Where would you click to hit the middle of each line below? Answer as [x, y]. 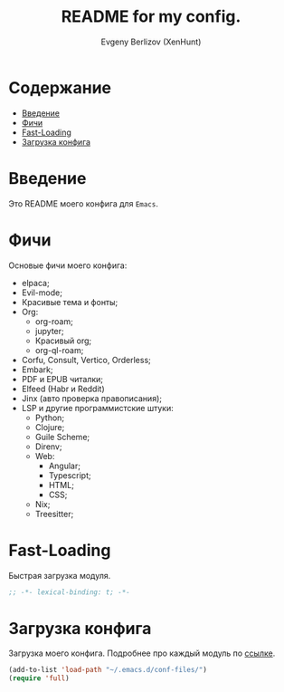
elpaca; [36, 283]
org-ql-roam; [59, 350]
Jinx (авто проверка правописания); [91, 398]
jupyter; [49, 331]
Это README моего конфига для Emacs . [84, 203]
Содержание [60, 87]
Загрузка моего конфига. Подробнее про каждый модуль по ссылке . [142, 653]
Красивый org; [63, 341]
